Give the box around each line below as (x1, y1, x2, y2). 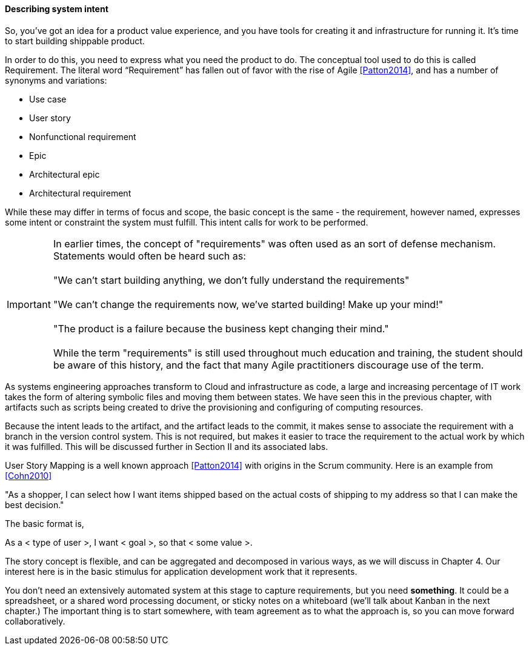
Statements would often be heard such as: (53, 249, 246, 262)
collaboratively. (5, 615, 65, 626)
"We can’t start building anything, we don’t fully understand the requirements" (53, 273, 410, 286)
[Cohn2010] (5, 470, 52, 481)
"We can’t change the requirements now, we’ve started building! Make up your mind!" (53, 298, 444, 310)
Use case (29, 93, 67, 104)
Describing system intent (5, 4, 108, 14)
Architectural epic (29, 169, 100, 179)
